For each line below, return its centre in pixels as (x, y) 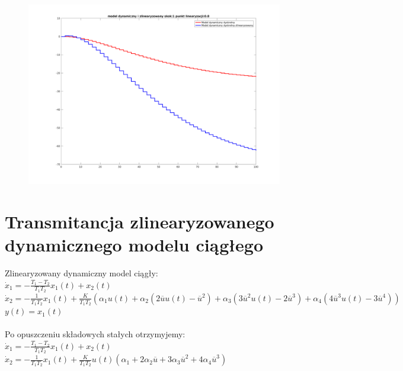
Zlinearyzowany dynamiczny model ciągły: (81, 273)
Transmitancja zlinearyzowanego (140, 221)
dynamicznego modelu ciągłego (134, 245)
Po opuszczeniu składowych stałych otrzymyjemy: (95, 334)
